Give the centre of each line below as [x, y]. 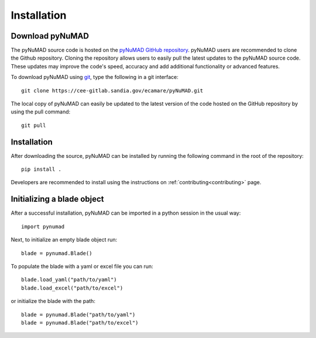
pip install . [41, 169]
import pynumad [43, 226]
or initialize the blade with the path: [53, 301]
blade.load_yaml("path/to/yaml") [69, 280]
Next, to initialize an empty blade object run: [64, 240]
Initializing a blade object [58, 199]
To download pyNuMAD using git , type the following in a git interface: [95, 77]
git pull [34, 125]
